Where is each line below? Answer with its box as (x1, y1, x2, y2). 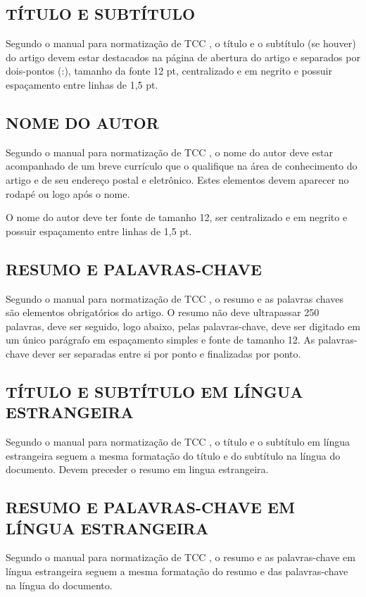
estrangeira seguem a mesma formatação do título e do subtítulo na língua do (6, 448, 341, 463)
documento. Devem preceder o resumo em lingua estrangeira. (6, 462, 269, 477)
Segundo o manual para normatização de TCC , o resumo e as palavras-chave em (6, 550, 355, 565)
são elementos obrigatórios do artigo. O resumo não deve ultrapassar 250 (6, 305, 320, 320)
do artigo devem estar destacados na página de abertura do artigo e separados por (6, 49, 360, 64)
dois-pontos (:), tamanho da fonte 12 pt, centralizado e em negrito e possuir (6, 63, 332, 78)
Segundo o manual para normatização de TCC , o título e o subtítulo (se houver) (6, 36, 356, 51)
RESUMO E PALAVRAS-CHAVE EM (6, 496, 295, 518)
